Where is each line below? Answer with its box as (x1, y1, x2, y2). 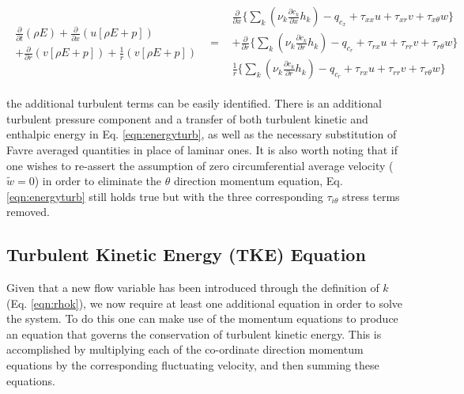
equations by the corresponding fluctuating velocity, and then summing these (6, 357, 379, 373)
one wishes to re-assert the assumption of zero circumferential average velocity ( (6, 157, 394, 173)
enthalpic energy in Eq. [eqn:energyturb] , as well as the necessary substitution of (6, 126, 397, 142)
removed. (6, 203, 50, 220)
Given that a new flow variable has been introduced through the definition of (6, 279, 379, 296)
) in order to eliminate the (34, 172, 161, 189)
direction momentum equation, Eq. (173, 172, 343, 189)
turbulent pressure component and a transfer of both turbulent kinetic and (6, 110, 368, 127)
